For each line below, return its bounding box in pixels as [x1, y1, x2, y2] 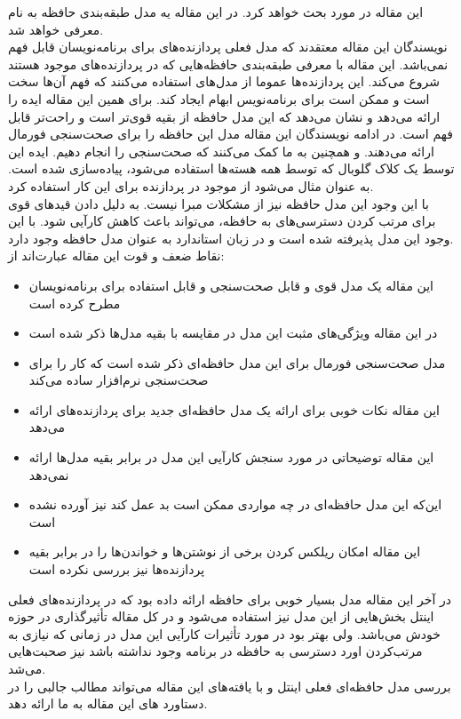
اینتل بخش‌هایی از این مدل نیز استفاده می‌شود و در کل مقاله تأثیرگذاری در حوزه [8, 607, 434, 626]
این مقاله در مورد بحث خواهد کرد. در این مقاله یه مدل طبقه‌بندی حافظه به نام [8, 3, 424, 20]
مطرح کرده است [28, 293, 121, 312]
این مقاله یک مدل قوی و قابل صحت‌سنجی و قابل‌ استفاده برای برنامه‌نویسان [28, 276, 433, 294]
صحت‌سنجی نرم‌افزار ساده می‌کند [28, 371, 209, 389]
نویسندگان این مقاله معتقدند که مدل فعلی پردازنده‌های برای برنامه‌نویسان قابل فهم [8, 37, 448, 56]
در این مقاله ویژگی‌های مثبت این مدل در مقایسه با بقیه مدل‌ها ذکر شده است [28, 324, 438, 342]
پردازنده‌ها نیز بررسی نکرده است [28, 560, 205, 579]
